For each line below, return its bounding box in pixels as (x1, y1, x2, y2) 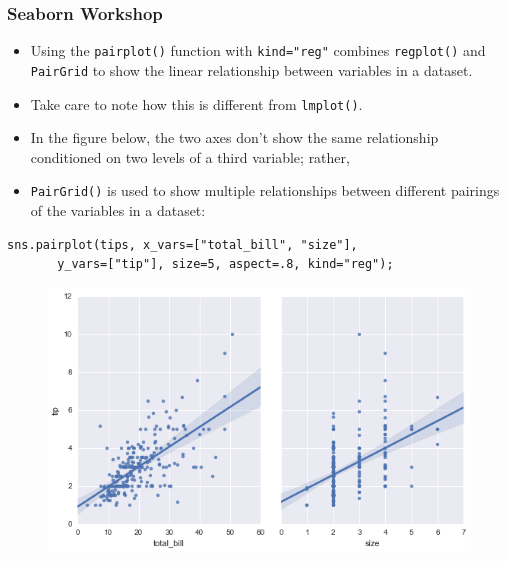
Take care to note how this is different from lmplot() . (30, 93, 363, 114)
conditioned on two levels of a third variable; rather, (30, 146, 350, 167)
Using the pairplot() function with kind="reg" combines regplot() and (30, 40, 486, 61)
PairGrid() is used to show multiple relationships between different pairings (30, 180, 500, 201)
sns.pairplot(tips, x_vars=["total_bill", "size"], (7, 237, 358, 252)
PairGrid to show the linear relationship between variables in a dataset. (30, 59, 473, 80)
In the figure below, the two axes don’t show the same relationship (30, 127, 439, 148)
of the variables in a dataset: (30, 200, 206, 221)
